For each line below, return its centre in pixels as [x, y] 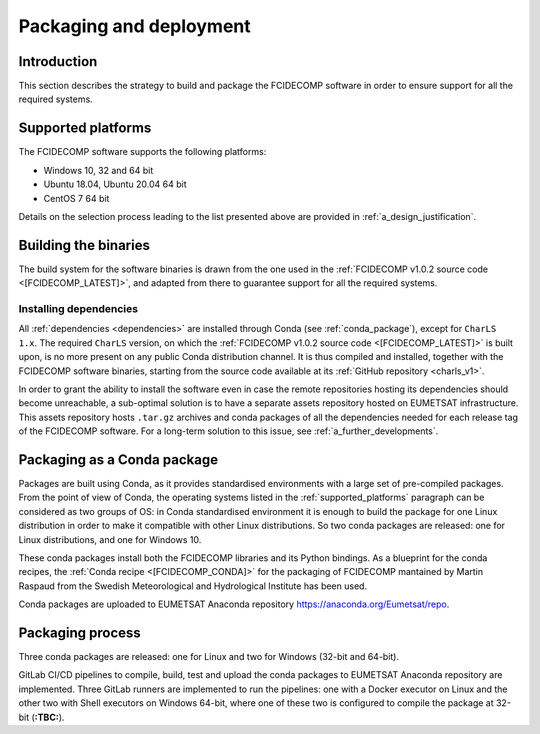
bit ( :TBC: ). [41, 717]
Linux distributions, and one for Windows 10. [110, 539]
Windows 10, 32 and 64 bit [98, 170]
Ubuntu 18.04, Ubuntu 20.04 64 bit [115, 184]
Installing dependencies [78, 308]
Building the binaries [84, 245]
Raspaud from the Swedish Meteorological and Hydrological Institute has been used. [193, 586]
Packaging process [80, 632]
